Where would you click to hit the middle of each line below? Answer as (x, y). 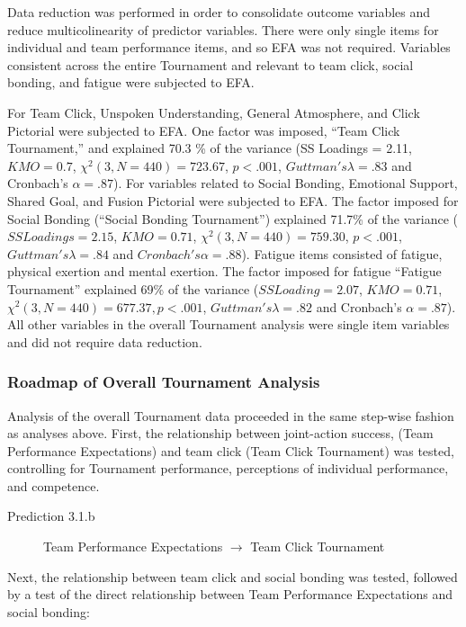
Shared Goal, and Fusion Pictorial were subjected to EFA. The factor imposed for (233, 200)
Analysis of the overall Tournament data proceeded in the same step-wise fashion (231, 415)
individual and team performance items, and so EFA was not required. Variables (229, 47)
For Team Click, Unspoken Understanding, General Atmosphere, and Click (214, 112)
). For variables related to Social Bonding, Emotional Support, (285, 183)
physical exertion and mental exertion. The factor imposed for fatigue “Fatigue (224, 271)
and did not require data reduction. (105, 341)
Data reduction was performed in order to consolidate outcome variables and (219, 12)
